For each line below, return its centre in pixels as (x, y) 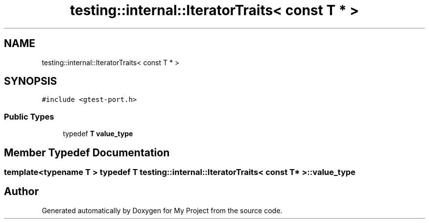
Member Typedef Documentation (87, 152)
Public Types (29, 116)
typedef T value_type (98, 134)
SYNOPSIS (31, 81)
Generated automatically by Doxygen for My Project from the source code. (162, 210)
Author (21, 192)
